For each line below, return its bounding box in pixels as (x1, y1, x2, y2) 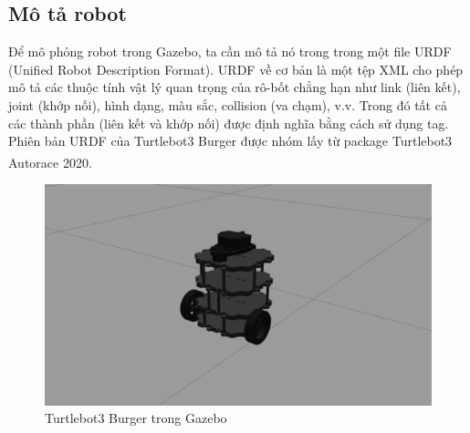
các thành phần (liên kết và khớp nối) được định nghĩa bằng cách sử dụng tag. (8, 113, 449, 132)
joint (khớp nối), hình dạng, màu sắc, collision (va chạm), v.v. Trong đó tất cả (8, 95, 447, 114)
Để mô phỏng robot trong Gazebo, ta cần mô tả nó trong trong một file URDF (8, 42, 452, 61)
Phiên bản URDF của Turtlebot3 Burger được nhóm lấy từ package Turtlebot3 (8, 131, 453, 150)
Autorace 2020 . (8, 152, 92, 171)
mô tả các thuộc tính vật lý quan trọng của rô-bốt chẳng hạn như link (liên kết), (8, 77, 461, 97)
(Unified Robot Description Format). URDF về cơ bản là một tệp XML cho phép (8, 59, 464, 78)
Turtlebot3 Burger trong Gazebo (45, 408, 227, 428)
